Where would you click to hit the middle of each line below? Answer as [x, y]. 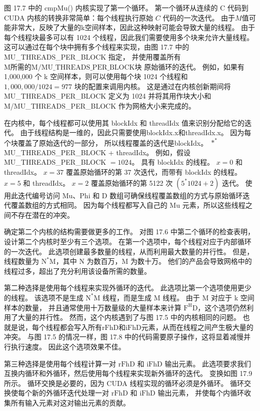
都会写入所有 [81, 327]
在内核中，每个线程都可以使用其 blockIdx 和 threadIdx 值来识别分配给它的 [124, 122]
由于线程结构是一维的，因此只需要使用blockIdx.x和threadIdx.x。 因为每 [136, 132]
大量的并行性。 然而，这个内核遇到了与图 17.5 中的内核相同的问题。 [129, 317]
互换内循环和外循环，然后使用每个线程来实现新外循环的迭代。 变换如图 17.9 [128, 373]
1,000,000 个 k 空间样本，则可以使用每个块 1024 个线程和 [96, 76]
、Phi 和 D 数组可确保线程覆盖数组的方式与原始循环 [158, 195]
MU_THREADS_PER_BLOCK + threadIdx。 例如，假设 [97, 152]
